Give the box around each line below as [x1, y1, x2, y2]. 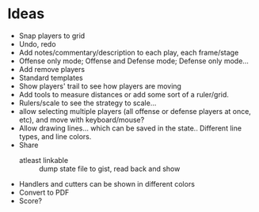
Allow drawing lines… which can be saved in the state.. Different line [18, 123, 242, 133]
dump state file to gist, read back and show [38, 164, 181, 173]
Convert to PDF [18, 187, 70, 197]
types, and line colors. [18, 131, 92, 141]
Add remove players [18, 64, 85, 74]
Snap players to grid [18, 31, 86, 40]
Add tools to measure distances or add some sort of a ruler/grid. [18, 89, 229, 99]
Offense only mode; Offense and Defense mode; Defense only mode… [18, 56, 249, 66]
